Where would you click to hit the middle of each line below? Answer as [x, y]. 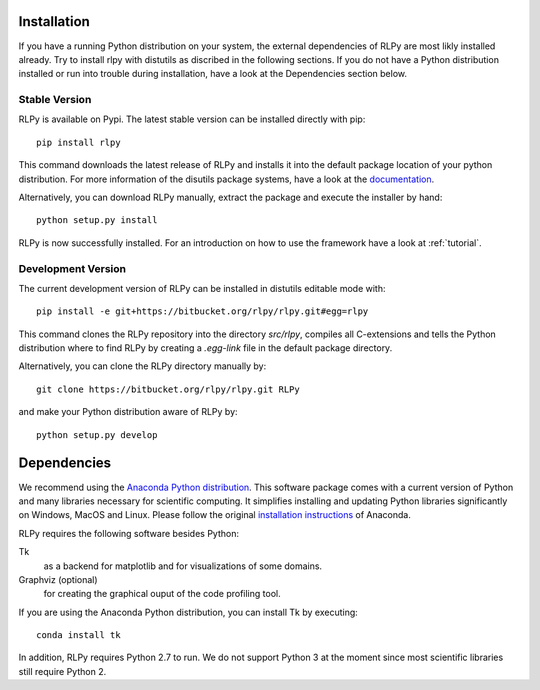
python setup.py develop [97, 434]
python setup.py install [97, 220]
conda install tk [78, 635]
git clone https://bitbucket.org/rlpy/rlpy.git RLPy [168, 389]
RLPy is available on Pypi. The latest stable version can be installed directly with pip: [192, 119]
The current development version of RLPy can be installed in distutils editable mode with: [202, 288]
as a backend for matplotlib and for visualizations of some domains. [183, 566]
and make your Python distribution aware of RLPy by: [128, 412]
